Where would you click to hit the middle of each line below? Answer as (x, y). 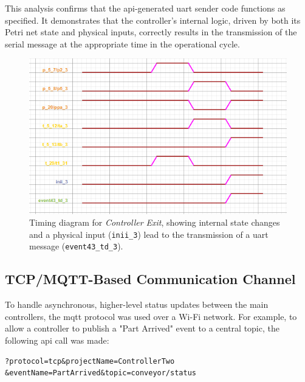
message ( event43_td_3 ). (76, 246)
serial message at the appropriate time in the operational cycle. (122, 43)
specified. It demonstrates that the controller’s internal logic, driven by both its (153, 20)
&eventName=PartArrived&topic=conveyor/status (101, 373)
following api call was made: (57, 340)
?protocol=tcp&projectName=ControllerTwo (90, 361)
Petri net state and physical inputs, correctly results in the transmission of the (151, 32)
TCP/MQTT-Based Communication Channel (150, 279)
